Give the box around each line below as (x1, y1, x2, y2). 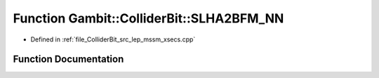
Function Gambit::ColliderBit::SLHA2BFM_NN (13, 11, 284, 26)
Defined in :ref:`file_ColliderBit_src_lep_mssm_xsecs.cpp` (30, 35, 196, 44)
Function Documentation (13, 53, 124, 65)
